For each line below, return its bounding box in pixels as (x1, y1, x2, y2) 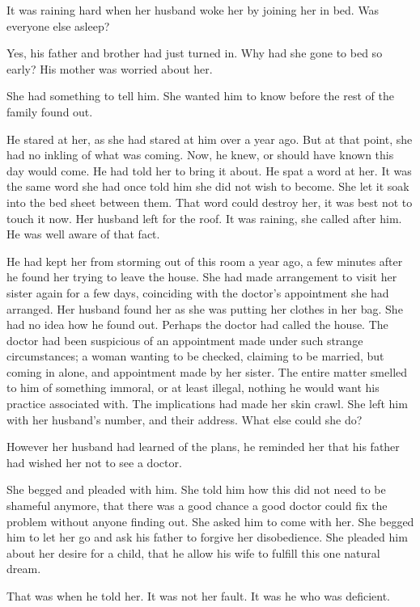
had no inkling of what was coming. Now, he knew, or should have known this (6, 146, 394, 163)
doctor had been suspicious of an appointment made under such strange (6, 331, 363, 348)
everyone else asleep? (6, 17, 110, 34)
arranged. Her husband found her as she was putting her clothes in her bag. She (6, 300, 403, 317)
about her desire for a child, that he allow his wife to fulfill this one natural (6, 544, 380, 561)
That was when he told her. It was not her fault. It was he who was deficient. (6, 588, 390, 604)
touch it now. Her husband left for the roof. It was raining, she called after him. (6, 209, 402, 226)
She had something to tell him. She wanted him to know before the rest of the (6, 87, 394, 104)
